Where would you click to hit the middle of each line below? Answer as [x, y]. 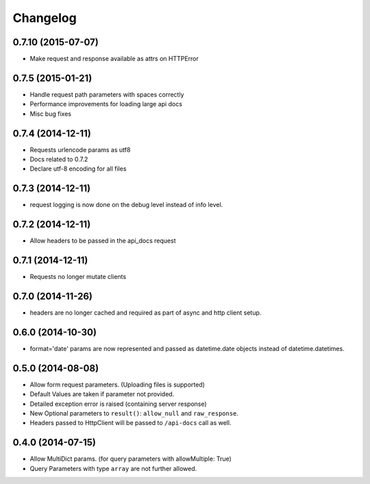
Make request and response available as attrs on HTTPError [114, 59]
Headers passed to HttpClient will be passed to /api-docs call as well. [131, 423]
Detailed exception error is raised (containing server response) [118, 404]
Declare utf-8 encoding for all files [78, 169]
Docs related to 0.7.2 [59, 159]
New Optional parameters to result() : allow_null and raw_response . [134, 413]
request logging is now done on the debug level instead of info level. [126, 205]
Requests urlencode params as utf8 [80, 149]
